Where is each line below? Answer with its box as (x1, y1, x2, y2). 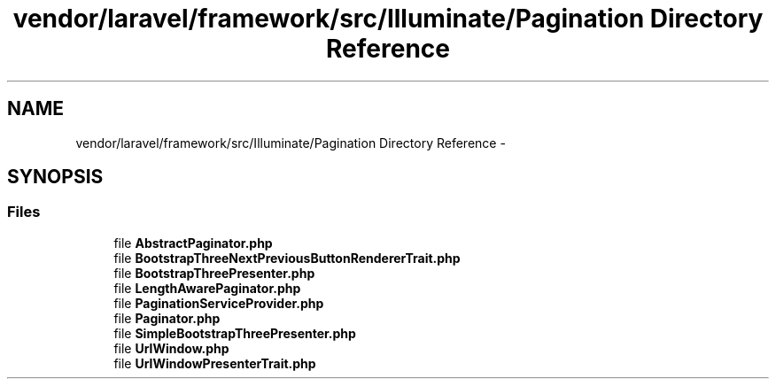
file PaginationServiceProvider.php (113, 295, 324, 311)
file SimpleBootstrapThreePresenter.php (113, 325, 356, 341)
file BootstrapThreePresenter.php (113, 265, 315, 281)
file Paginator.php (113, 310, 221, 326)
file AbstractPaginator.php (113, 235, 273, 251)
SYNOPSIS (7, 166, 104, 189)
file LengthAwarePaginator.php (113, 280, 301, 296)
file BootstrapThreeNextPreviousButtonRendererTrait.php (113, 250, 461, 266)
